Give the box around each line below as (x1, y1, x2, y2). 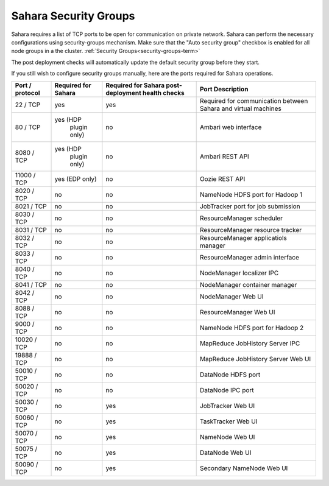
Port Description (199, 85, 249, 93)
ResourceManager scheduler (199, 214, 283, 222)
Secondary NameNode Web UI (199, 463, 288, 472)
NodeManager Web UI (199, 292, 264, 301)
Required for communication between (199, 96, 308, 105)
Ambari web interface (199, 122, 262, 131)
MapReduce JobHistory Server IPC (199, 339, 300, 347)
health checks (142, 88, 185, 97)
